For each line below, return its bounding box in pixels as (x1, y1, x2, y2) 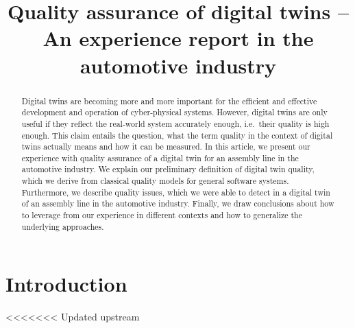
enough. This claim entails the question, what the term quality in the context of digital (21, 129, 333, 141)
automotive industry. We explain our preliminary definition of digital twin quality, (21, 163, 315, 175)
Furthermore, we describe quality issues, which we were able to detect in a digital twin (21, 186, 330, 198)
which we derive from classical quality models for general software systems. (21, 175, 289, 187)
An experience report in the (42, 24, 314, 52)
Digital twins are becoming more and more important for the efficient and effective (21, 95, 317, 106)
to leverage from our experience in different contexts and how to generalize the (21, 209, 302, 221)
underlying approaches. (21, 220, 104, 232)
